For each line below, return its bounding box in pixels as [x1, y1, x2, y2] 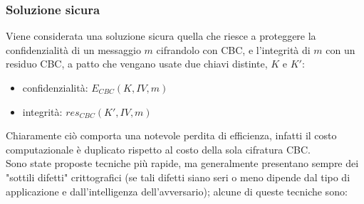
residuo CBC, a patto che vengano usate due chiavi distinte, [6, 56, 268, 71]
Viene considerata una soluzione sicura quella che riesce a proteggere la [6, 28, 316, 43]
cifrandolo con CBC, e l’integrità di [156, 42, 311, 57]
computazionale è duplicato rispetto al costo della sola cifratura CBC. [6, 141, 311, 156]
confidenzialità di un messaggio [6, 42, 141, 57]
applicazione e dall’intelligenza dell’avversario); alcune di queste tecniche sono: [6, 183, 348, 198]
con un [326, 42, 355, 57]
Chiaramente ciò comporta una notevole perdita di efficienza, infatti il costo [6, 128, 337, 143]
